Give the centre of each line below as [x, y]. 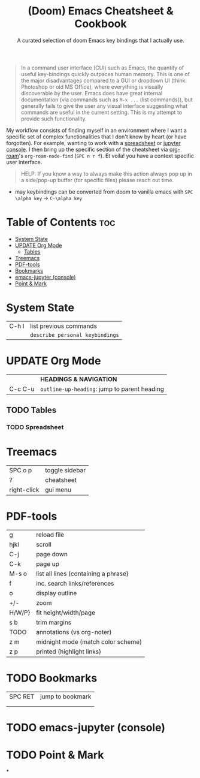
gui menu [58, 490]
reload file [50, 535]
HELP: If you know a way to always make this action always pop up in [107, 174]
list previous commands [63, 326]
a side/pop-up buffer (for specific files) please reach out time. [97, 180]
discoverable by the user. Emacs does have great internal [92, 93]
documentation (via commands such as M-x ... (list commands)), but [107, 99]
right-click [24, 490]
